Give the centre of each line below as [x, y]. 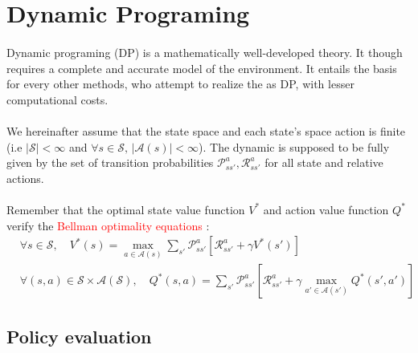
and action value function [326, 209]
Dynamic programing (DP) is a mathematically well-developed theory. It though [205, 52]
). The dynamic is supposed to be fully [294, 146]
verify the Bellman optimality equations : [108, 225]
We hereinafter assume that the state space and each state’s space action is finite [206, 130]
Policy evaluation [79, 336]
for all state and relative [324, 162]
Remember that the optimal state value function [126, 209]
